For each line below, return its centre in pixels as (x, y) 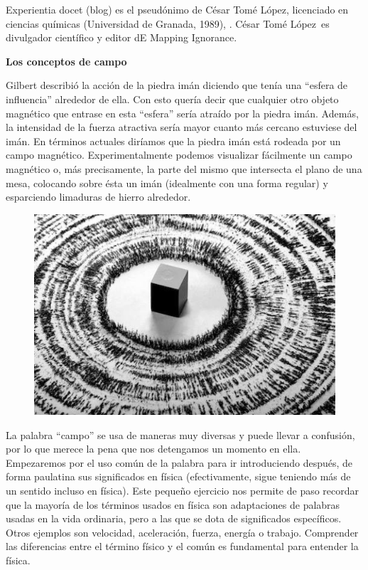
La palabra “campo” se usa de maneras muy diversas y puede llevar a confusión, (180, 434)
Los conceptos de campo (66, 61)
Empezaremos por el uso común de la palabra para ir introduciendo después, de (179, 462)
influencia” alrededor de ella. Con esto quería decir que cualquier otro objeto (172, 99)
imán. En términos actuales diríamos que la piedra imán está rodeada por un (173, 141)
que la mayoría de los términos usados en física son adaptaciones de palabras (173, 504)
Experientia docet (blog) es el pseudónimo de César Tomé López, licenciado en (177, 9)
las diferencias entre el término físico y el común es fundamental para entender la (182, 546)
